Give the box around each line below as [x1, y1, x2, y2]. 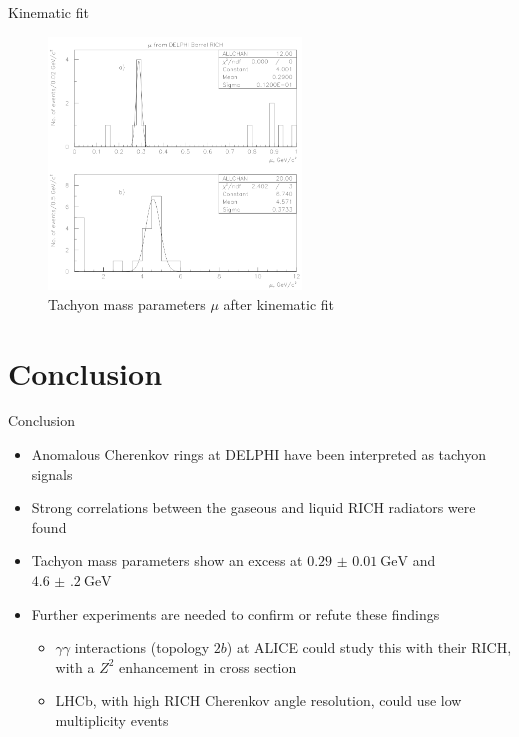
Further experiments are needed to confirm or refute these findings [31, 603, 440, 624]
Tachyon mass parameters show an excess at [31, 550, 303, 571]
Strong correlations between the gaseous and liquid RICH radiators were [31, 497, 476, 518]
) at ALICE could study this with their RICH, [226, 637, 512, 658]
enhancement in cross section [119, 656, 297, 677]
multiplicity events [55, 709, 169, 730]
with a [55, 656, 95, 677]
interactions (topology [74, 637, 210, 658]
